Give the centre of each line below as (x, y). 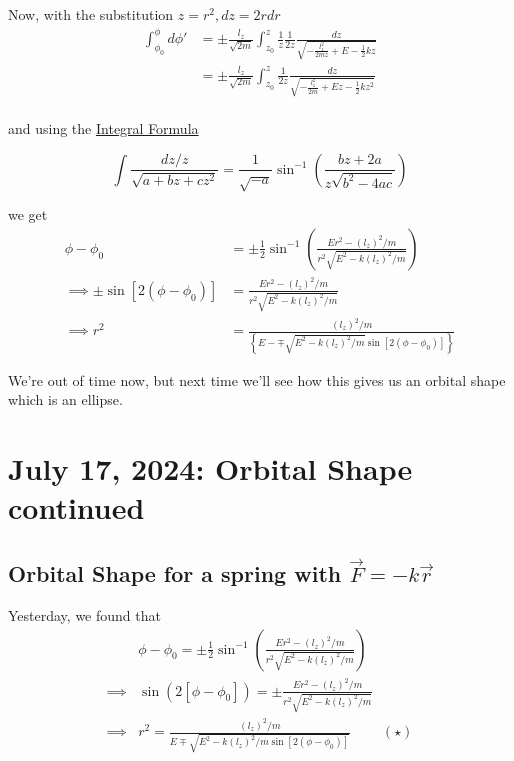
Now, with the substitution (91, 14)
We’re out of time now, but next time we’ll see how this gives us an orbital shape (257, 379)
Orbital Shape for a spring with (175, 573)
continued (76, 507)
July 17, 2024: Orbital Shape (210, 468)
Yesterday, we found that (84, 615)
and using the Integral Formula (103, 128)
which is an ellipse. (65, 399)
